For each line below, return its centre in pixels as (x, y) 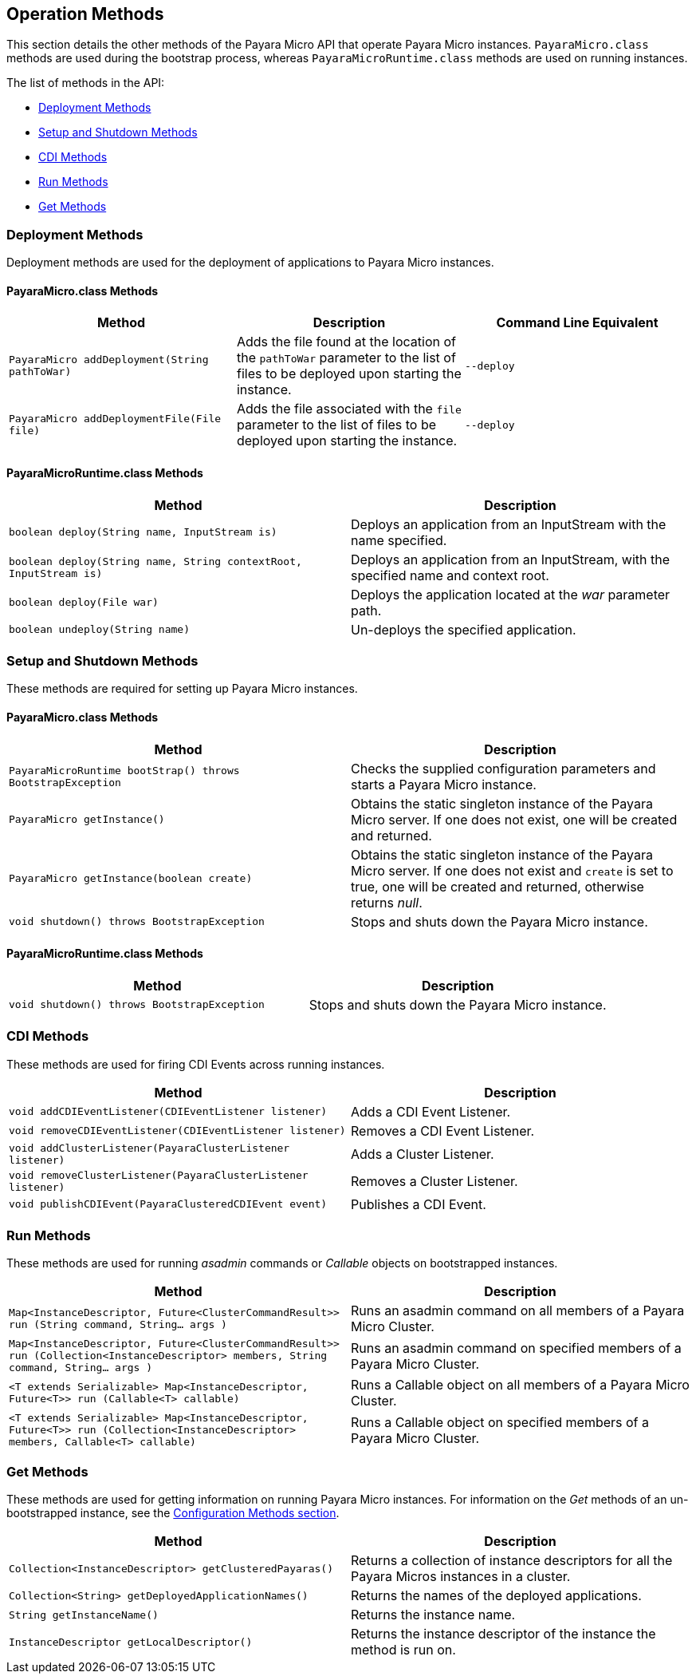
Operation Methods (85, 14)
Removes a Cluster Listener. (435, 1181)
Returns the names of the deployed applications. (496, 1596)
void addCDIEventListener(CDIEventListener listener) (168, 1112)
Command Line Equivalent (577, 323)
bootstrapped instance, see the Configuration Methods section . (173, 1513)
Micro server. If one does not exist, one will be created (514, 819)
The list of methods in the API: (86, 83)
